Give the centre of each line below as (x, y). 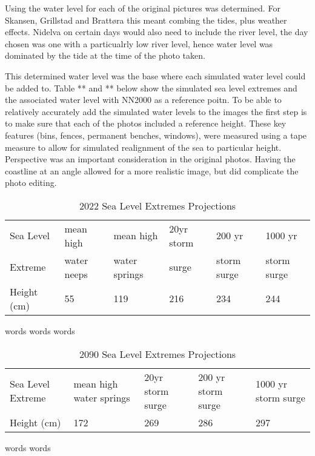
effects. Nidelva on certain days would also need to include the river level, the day (157, 32)
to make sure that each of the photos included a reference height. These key (146, 123)
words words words (40, 330)
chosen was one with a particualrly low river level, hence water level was (139, 43)
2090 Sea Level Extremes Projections (157, 354)
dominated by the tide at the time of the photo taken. (105, 55)
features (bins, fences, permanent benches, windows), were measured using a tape (156, 135)
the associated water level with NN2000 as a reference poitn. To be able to (143, 100)
